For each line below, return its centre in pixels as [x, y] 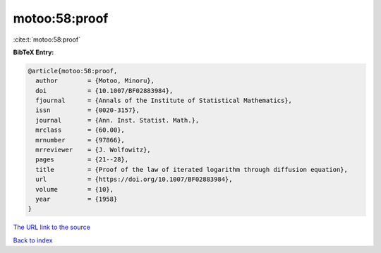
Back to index [33, 240]
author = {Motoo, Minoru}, [95, 81]
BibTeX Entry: [34, 52]
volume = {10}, [75, 189]
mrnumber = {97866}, [80, 140]
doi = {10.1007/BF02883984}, [104, 91]
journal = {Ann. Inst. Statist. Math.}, [117, 120]
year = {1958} [77, 199]
